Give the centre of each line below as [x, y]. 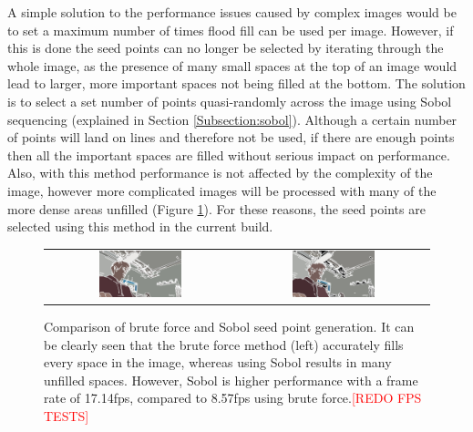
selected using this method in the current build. [140, 226]
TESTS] [67, 415]
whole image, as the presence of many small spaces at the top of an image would [232, 65]
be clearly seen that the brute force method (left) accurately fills [224, 344]
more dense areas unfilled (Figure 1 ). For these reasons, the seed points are [216, 208]
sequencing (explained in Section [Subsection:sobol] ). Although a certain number [232, 119]
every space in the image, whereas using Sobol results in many [218, 362]
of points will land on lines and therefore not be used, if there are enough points [231, 137]
